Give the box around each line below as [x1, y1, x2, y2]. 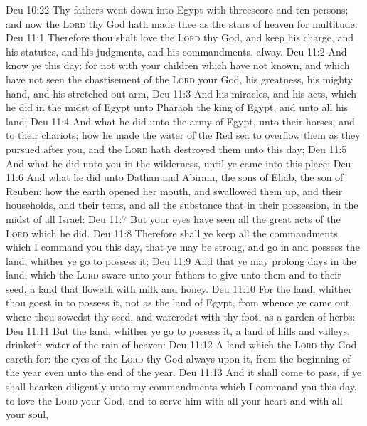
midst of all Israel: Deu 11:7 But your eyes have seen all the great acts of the [6, 211, 341, 226]
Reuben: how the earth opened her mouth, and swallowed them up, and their [6, 183, 343, 198]
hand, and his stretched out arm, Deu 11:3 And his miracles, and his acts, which [6, 85, 357, 100]
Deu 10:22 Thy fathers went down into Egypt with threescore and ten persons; [6, 2, 349, 16]
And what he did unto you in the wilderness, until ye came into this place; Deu [6, 155, 351, 170]
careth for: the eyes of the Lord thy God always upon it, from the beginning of [6, 350, 351, 365]
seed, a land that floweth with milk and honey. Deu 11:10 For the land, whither [6, 281, 352, 296]
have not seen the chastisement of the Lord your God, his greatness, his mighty [6, 71, 353, 86]
